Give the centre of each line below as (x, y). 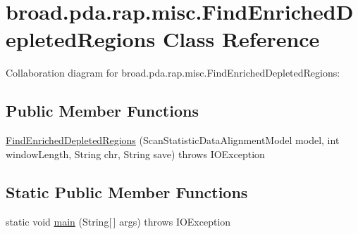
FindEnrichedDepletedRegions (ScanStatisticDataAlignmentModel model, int (173, 140)
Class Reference (241, 39)
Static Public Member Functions (127, 191)
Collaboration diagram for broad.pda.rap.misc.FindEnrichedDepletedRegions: (173, 73)
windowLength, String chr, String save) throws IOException (135, 154)
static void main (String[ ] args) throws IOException (118, 221)
